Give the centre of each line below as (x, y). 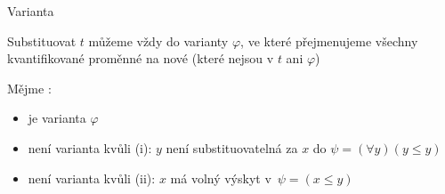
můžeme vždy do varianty (158, 40)
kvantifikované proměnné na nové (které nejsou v (141, 58)
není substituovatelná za (232, 147)
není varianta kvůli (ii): (92, 178)
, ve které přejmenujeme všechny (329, 40)
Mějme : (29, 88)
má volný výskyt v (221, 178)
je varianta (57, 118)
